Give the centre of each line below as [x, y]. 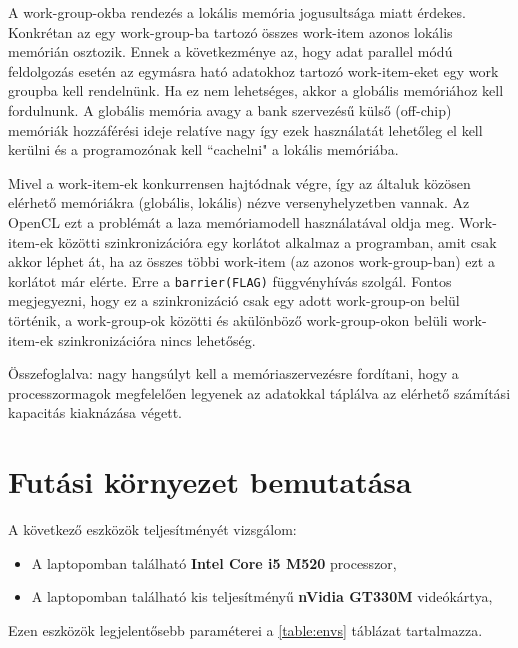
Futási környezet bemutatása [210, 481]
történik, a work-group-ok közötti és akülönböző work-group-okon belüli [228, 319]
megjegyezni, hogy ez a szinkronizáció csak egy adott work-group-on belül [234, 300]
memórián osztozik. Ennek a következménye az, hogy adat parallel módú [230, 51]
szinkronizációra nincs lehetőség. [157, 339]
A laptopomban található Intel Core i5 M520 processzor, [214, 562]
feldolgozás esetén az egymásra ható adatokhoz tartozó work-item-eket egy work [253, 70]
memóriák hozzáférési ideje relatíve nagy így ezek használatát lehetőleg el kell [245, 129]
